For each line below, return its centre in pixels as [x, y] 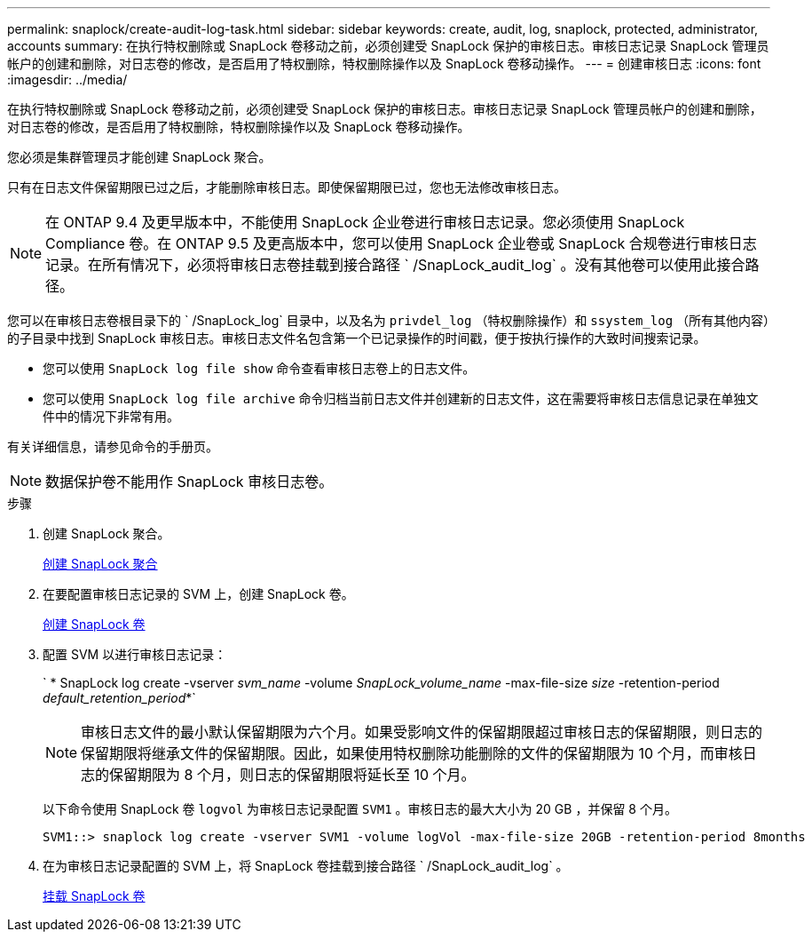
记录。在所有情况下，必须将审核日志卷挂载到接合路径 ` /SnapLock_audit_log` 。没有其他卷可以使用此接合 [395, 265]
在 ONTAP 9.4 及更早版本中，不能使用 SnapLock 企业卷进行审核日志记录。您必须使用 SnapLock [365, 222]
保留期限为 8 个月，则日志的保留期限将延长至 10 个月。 [292, 775]
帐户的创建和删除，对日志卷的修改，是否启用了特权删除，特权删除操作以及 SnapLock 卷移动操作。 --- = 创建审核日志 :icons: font [384, 64]
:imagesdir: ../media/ [67, 80]
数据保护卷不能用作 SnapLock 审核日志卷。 [189, 481]
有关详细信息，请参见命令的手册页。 [113, 446]
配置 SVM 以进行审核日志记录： [135, 654]
